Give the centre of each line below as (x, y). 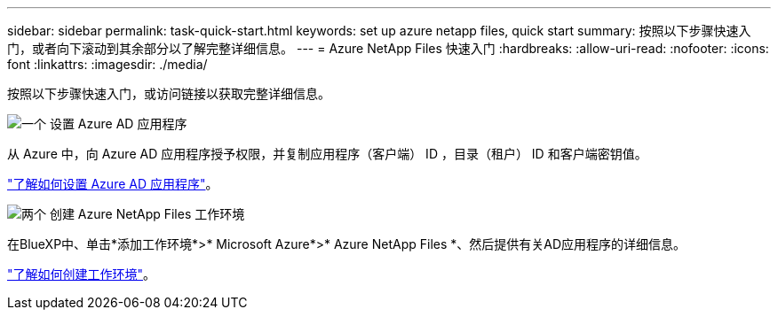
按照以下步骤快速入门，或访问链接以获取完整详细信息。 (169, 93)
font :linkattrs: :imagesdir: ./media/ (107, 64)
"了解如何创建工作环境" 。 (82, 274)
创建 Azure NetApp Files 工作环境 (147, 214)
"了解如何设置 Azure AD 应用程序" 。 (113, 184)
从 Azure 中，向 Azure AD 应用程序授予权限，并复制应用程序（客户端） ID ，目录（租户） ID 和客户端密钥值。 (327, 154)
